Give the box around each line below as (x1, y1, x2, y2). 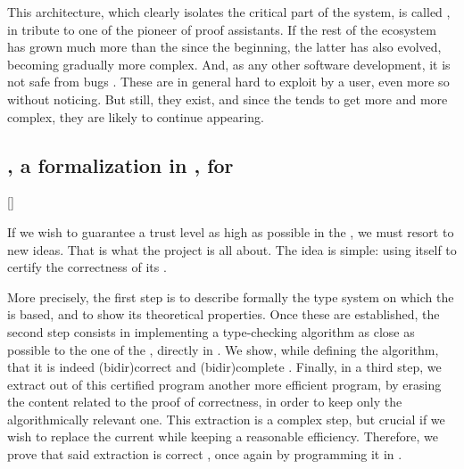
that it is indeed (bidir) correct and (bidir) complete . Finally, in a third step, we (7, 358, 442, 376)
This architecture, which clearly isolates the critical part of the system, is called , (7, 3, 451, 21)
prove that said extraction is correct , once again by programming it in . (7, 445, 402, 464)
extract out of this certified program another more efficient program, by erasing (7, 374, 442, 393)
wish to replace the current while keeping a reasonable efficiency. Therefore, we (7, 427, 438, 446)
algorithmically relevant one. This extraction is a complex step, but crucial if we (7, 409, 445, 428)
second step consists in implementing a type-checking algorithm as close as (7, 322, 415, 341)
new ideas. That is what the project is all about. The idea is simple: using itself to (7, 240, 457, 259)
